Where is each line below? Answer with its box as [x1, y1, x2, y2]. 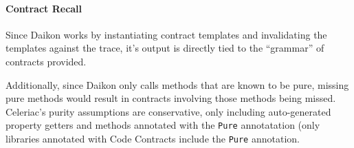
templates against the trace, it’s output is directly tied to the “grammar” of [5, 41, 324, 55]
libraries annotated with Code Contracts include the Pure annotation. [5, 131, 300, 146]
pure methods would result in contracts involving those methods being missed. [5, 91, 336, 105]
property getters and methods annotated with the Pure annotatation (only [5, 118, 320, 132]
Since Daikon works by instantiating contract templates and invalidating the [5, 27, 327, 41]
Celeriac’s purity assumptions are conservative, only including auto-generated [5, 104, 331, 118]
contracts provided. [5, 54, 87, 68]
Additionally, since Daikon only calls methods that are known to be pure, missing [5, 77, 349, 92]
